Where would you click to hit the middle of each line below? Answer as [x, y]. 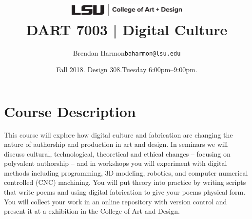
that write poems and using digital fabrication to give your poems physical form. [125, 192]
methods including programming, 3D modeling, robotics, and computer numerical [126, 172]
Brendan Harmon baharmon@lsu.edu [127, 53]
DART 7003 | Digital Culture [127, 30]
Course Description [70, 111]
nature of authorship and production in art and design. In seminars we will [116, 144]
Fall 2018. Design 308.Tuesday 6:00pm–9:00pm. [127, 69]
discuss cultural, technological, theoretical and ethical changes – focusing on [117, 153]
